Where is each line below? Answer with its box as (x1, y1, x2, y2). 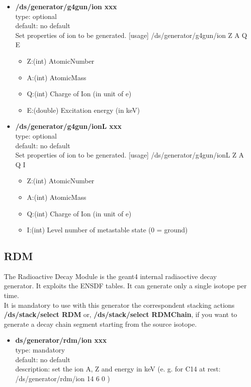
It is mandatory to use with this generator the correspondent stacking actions (4, 299, 235, 310)
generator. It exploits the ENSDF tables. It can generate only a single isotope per (4, 281, 247, 291)
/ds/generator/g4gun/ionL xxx (15, 121, 122, 131)
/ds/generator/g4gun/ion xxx (15, 1, 117, 11)
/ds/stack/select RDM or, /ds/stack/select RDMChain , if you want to (4, 309, 237, 319)
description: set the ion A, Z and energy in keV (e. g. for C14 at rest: (15, 364, 221, 374)
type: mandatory (15, 345, 65, 355)
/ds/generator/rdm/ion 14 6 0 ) (15, 373, 110, 383)
